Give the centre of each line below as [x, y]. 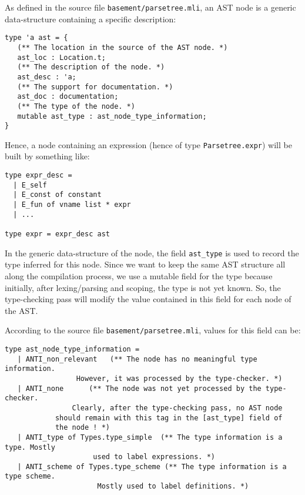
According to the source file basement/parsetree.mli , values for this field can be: [153, 330]
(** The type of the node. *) [76, 106]
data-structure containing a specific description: [91, 19]
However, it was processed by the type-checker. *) [179, 378]
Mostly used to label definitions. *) [173, 486]
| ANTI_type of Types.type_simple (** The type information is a [150, 437]
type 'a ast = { [36, 38]
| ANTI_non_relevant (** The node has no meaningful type [137, 359]
